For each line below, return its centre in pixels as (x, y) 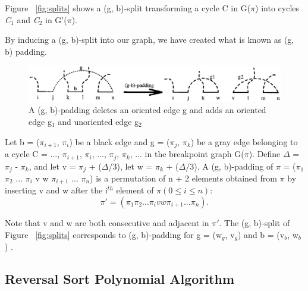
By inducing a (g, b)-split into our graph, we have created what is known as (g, (150, 40)
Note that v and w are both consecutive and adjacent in (107, 223)
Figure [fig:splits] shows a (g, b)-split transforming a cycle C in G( (128, 8)
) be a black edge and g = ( (120, 141)
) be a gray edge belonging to (244, 141)
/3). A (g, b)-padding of (230, 166)
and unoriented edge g (98, 122)
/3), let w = (131, 166)
